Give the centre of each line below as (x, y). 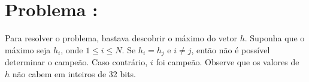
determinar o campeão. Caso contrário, (76, 62)
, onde (72, 49)
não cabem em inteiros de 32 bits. (74, 73)
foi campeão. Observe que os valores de (228, 62)
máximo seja (28, 49)
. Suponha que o (275, 38)
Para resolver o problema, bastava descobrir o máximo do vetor (121, 38)
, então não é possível (231, 49)
